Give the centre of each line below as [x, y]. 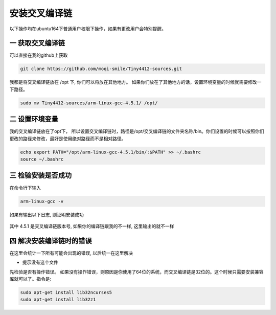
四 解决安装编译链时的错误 [51, 241]
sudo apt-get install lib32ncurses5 [66, 292]
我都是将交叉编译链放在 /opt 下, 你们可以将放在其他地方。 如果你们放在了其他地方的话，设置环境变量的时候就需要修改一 [135, 82]
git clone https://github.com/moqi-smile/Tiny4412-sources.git [101, 69]
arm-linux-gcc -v [42, 201]
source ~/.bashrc [42, 159]
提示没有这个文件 [40, 262]
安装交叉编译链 [41, 13]
